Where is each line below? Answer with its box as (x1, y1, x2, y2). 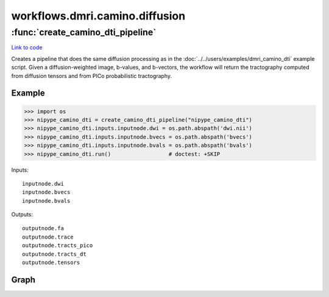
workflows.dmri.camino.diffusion (11, 9, 186, 23)
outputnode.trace (22, 233, 74, 240)
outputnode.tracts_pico (22, 242, 93, 249)
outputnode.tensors (22, 259, 80, 266)
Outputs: (11, 211, 34, 218)
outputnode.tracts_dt (22, 250, 87, 257)
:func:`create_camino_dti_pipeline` (11, 27, 157, 38)
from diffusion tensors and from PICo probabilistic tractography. (11, 72, 172, 79)
